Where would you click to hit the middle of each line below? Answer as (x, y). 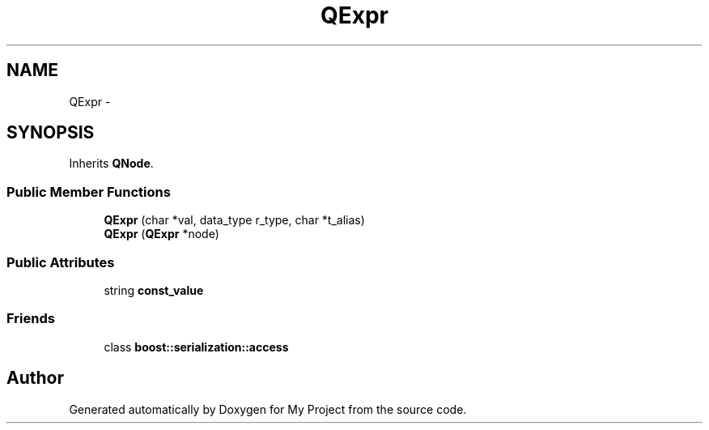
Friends (31, 319)
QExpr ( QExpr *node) (161, 234)
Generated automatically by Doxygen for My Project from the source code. (268, 409)
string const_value (154, 290)
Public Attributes (61, 262)
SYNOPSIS (51, 133)
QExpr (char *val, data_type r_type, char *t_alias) (234, 220)
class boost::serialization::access (196, 347)
